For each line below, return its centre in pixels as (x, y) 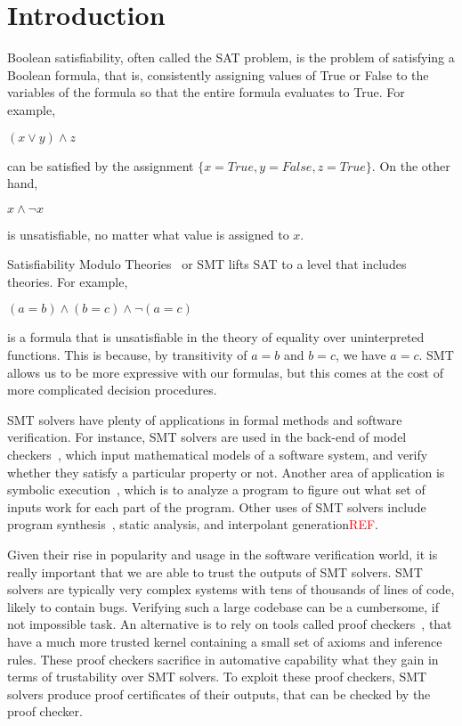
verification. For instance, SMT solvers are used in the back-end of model (207, 437)
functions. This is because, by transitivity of (127, 355)
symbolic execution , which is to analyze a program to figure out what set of (216, 489)
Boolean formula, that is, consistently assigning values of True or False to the (218, 74)
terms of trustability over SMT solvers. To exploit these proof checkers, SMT (217, 677)
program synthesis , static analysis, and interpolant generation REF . (193, 524)
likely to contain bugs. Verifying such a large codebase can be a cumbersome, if (223, 606)
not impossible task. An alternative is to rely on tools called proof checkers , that (230, 624)
